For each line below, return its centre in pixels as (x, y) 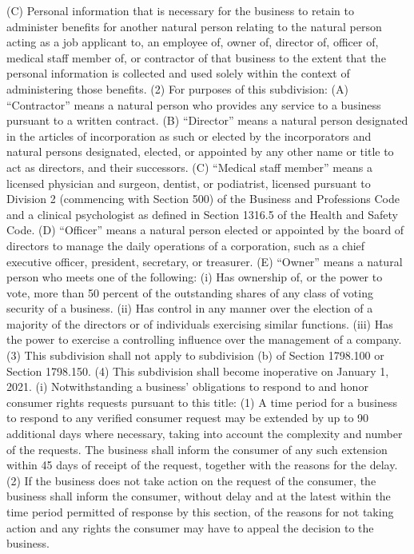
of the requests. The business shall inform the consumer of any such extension (197, 449)
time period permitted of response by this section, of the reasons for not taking (200, 512)
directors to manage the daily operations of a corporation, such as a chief (186, 245)
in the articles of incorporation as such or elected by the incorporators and (189, 136)
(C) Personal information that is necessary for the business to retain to (180, 10)
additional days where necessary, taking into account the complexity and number (205, 434)
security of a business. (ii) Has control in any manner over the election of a (190, 308)
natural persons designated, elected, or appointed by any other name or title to (200, 151)
